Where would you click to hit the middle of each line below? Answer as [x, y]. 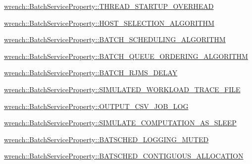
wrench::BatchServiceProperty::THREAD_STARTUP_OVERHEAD [109, 6]
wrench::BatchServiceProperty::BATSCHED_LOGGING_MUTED [106, 139]
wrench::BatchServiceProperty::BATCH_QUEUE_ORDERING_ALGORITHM [126, 56]
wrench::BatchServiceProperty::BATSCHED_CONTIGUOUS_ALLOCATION [124, 156]
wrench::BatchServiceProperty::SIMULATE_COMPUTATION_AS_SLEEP [120, 123]
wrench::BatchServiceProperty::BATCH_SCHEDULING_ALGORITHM [115, 39]
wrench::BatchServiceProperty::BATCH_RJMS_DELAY [91, 73]
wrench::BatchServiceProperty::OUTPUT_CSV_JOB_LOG [96, 106]
